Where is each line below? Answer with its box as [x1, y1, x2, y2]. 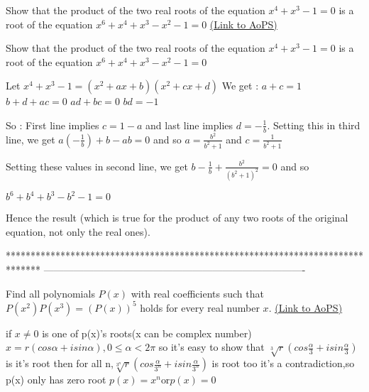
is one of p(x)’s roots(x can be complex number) [42, 325, 252, 340]
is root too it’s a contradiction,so [211, 356, 355, 371]
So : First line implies [6, 117, 99, 132]
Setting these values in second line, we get [6, 158, 188, 173]
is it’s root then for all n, [6, 356, 114, 371]
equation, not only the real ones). [6, 224, 150, 239]
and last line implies [145, 117, 233, 132]
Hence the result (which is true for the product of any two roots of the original [6, 210, 348, 225]
